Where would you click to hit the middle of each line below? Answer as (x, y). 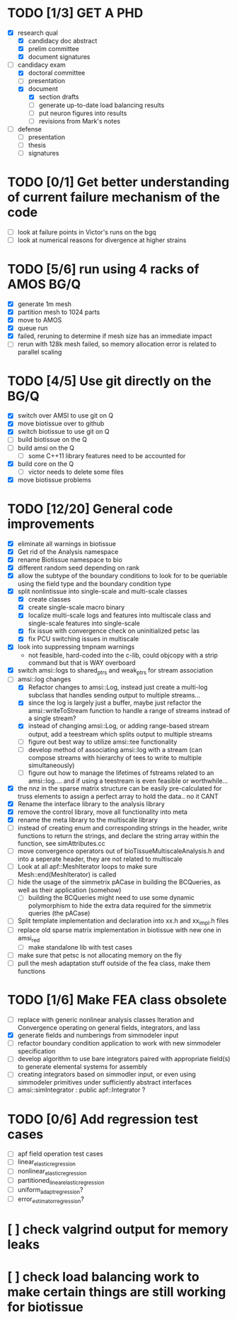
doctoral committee (57, 73)
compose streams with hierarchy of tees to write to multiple (115, 757)
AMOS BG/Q (44, 284)
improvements (51, 524)
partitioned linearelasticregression (61, 1181)
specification (36, 1051)
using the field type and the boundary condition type (94, 584)
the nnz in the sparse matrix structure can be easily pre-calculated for (120, 788)
